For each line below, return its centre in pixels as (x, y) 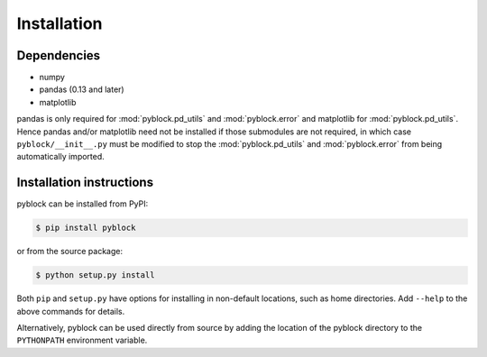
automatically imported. (61, 157)
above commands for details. (71, 311)
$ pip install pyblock (86, 228)
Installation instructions (85, 183)
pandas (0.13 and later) (82, 89)
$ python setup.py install (95, 275)
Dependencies (59, 55)
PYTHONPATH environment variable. (82, 340)
